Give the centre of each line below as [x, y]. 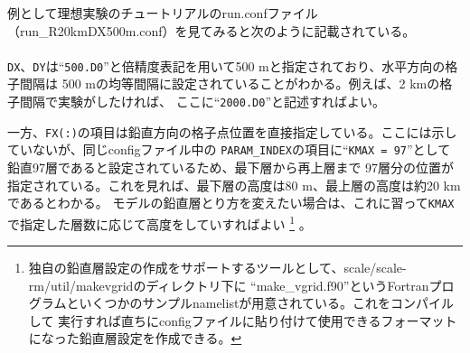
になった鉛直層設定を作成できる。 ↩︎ [135, 338]
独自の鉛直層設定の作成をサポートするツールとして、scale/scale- [217, 268]
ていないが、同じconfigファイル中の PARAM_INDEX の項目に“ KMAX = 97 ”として [229, 149]
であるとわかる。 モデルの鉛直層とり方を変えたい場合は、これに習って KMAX [231, 203]
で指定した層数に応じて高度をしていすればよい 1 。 [160, 222]
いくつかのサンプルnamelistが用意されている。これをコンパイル [266, 303]
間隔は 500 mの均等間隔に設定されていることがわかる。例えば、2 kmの [230, 84]
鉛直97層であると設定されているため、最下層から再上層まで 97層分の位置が [231, 167]
